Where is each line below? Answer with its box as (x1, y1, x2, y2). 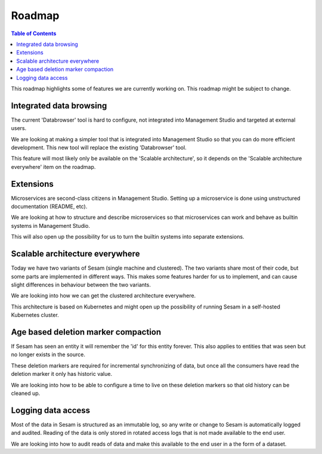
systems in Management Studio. (11, 222, 91, 229)
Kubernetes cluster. (11, 311, 59, 319)
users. (11, 125, 27, 132)
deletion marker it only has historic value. (11, 370, 113, 378)
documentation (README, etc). (11, 203, 88, 210)
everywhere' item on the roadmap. (11, 163, 96, 170)
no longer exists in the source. (11, 351, 86, 358)
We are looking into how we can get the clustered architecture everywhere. (11, 292, 196, 299)
